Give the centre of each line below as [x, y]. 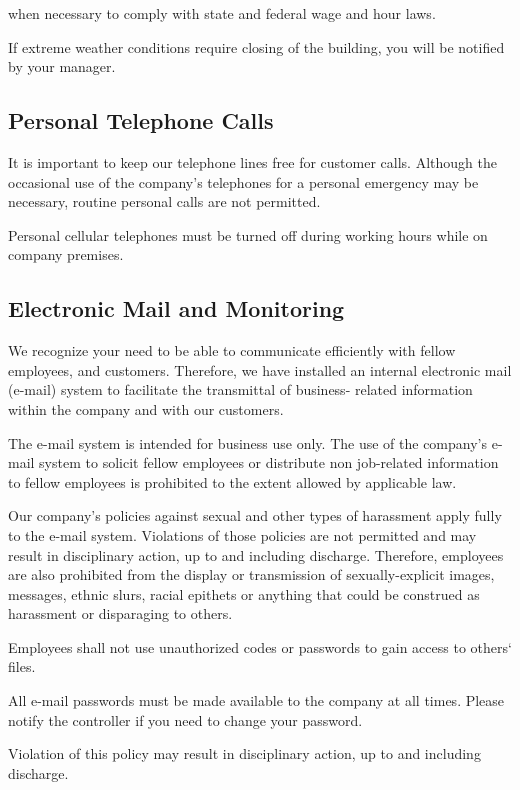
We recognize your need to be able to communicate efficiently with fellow [232, 350]
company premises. [66, 254]
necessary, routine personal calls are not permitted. [164, 201]
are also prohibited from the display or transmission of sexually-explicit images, [251, 574]
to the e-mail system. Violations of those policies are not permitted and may [242, 534]
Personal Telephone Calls [141, 120]
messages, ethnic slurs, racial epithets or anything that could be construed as [244, 593]
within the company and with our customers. [146, 408]
